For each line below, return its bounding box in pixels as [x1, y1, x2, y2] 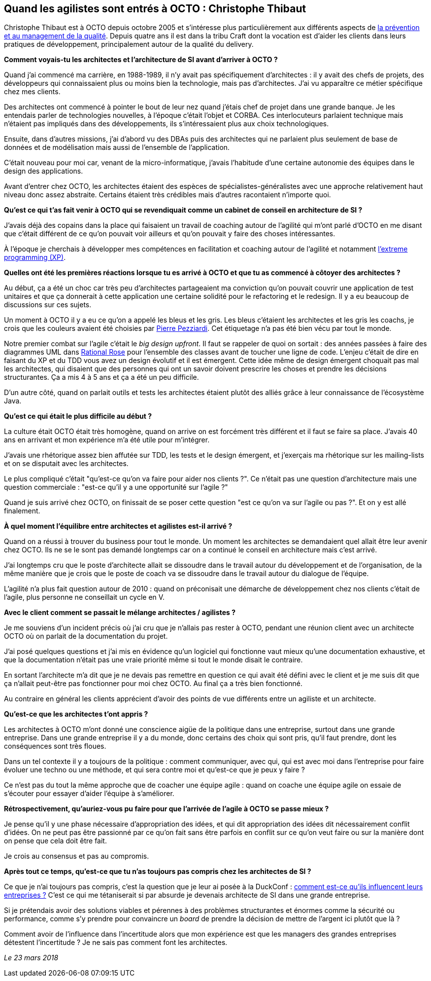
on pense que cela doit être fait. [4, 836, 107, 845]
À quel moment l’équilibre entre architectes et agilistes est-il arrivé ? [4, 522, 232, 531]
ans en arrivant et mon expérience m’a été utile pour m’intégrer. [4, 436, 210, 444]
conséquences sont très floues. [4, 742, 106, 751]
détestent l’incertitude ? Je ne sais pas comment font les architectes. [4, 938, 228, 947]
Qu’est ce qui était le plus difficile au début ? [4, 412, 152, 421]
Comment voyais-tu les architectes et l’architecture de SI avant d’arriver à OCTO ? [4, 55, 278, 64]
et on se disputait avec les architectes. [4, 459, 129, 468]
